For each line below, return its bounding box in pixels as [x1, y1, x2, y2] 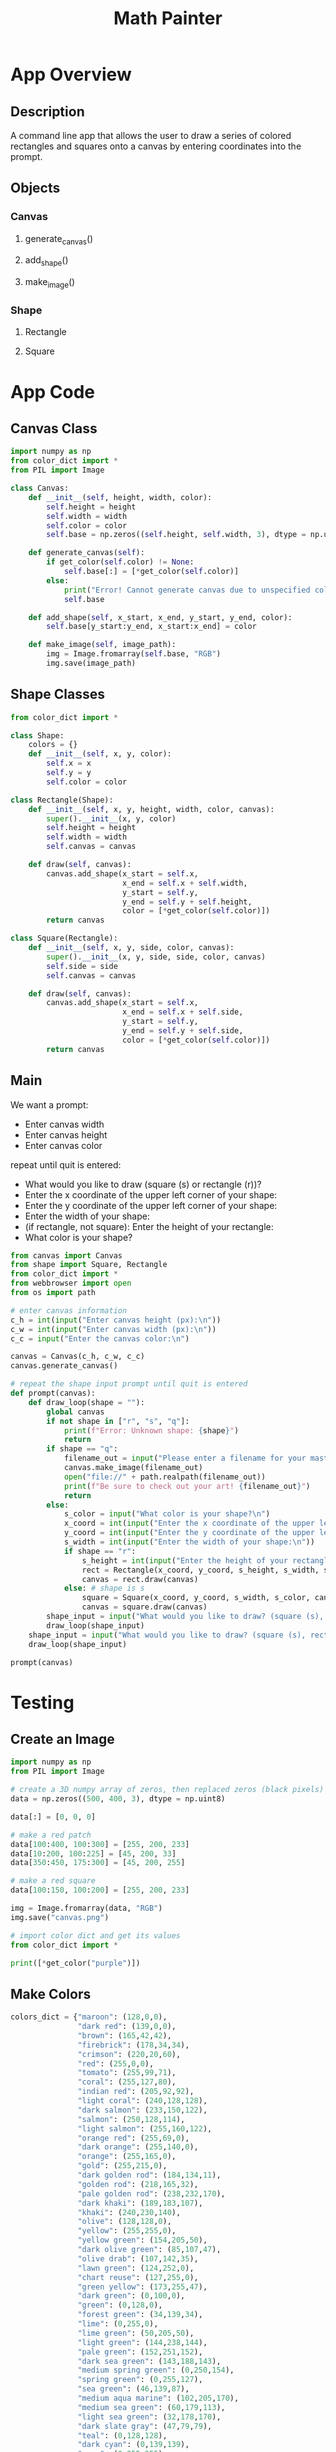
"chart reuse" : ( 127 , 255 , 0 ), [77, 2272, 199, 2282]
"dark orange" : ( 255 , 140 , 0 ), [77, 2142, 199, 2152]
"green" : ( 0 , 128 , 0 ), [77, 2300, 163, 2311]
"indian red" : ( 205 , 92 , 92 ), [77, 2087, 195, 2097]
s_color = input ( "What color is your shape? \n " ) [63, 1509, 271, 1519]
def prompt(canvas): [10, 1388, 97, 1398]
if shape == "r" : [63, 1546, 137, 1556]
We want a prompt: [10, 1098, 89, 1111]
